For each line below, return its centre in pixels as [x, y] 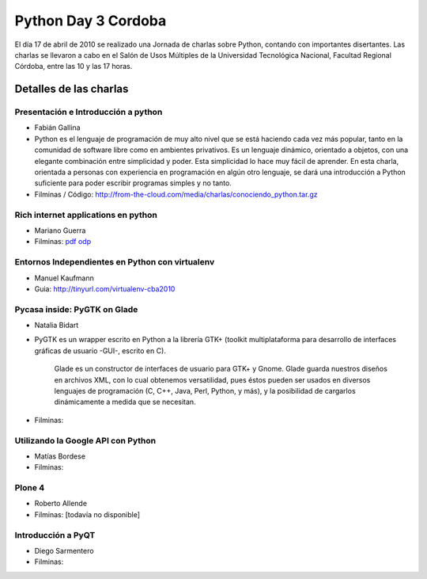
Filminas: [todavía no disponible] [87, 514]
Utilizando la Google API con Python [85, 440]
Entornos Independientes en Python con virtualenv [115, 262]
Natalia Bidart [57, 326]
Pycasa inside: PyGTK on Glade [76, 309]
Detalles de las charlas [72, 89]
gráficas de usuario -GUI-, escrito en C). [100, 350]
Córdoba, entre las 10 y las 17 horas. [74, 67]
